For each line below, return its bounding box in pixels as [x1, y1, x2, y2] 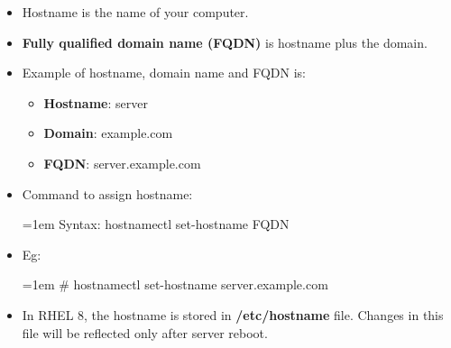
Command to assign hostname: [22, 184, 193, 203]
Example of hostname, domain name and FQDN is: [22, 63, 306, 82]
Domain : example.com [43, 124, 173, 142]
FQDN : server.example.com [43, 153, 201, 172]
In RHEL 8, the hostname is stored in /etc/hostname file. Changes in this [22, 305, 444, 324]
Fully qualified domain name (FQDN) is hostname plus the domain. [22, 32, 428, 51]
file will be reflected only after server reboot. [22, 323, 268, 342]
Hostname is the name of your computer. [22, 3, 249, 21]
